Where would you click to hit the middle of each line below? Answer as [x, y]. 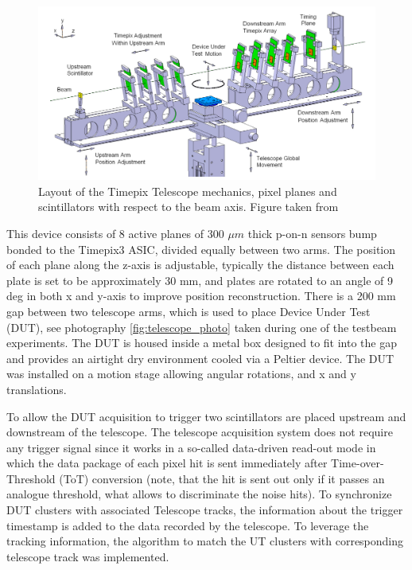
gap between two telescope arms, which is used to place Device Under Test [189, 311]
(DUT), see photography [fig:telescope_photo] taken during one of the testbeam [202, 327]
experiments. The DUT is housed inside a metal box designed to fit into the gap [202, 343]
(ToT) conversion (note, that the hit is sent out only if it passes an [222, 478]
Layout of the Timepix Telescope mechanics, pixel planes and [188, 191]
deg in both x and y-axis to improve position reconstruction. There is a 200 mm [201, 296]
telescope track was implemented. [88, 556]
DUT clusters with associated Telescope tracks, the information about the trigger [205, 510]
